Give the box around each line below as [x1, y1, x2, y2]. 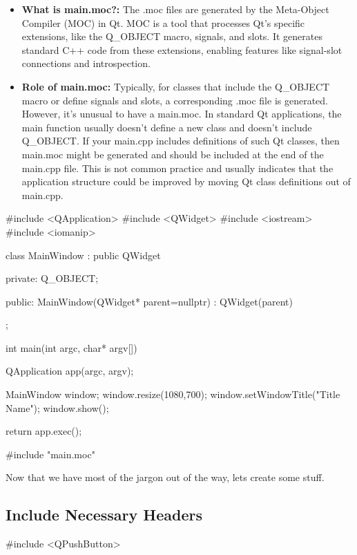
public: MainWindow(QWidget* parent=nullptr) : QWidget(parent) [6, 294, 293, 308]
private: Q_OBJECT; [6, 271, 99, 285]
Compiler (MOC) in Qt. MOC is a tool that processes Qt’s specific [21, 15, 305, 30]
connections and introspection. [21, 56, 151, 70]
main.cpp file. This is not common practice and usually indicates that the [21, 160, 334, 175]
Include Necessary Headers [6, 504, 202, 525]
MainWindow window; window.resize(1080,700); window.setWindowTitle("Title [6, 387, 340, 402]
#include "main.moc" [6, 446, 95, 461]
